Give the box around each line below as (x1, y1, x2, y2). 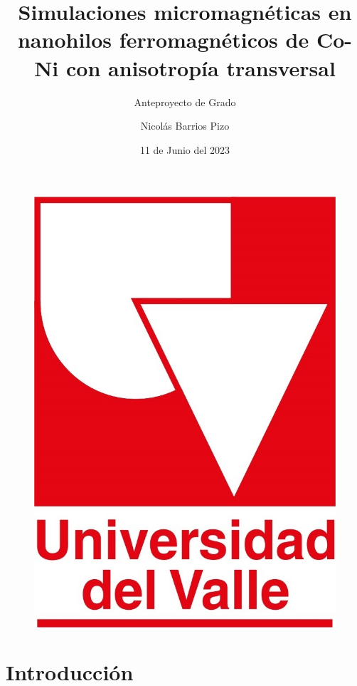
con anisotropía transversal (65, 53, 336, 82)
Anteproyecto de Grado (134, 94, 236, 109)
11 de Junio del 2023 (139, 142, 230, 157)
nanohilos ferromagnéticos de (17, 25, 309, 54)
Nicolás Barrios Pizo (140, 118, 230, 133)
